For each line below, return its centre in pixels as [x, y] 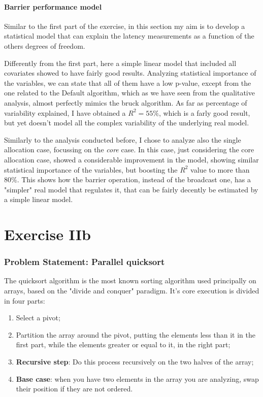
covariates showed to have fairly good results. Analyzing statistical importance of [130, 73]
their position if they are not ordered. [74, 389]
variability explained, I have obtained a [65, 112]
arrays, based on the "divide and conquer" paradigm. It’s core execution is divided [132, 291]
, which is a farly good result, [204, 112]
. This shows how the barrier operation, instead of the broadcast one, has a [134, 179]
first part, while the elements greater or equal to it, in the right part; [123, 344]
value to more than [220, 169]
